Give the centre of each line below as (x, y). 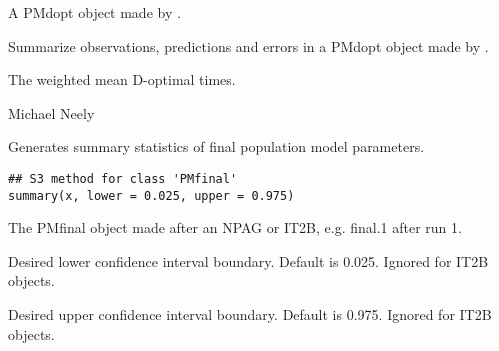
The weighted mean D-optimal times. (122, 79)
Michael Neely (51, 112)
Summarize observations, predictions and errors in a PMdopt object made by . (248, 45)
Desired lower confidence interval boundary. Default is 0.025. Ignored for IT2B (248, 260)
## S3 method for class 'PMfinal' (123, 178)
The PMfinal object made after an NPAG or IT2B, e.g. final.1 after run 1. (235, 227)
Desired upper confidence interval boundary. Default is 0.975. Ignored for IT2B (250, 314)
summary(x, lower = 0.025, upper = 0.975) (151, 195)
